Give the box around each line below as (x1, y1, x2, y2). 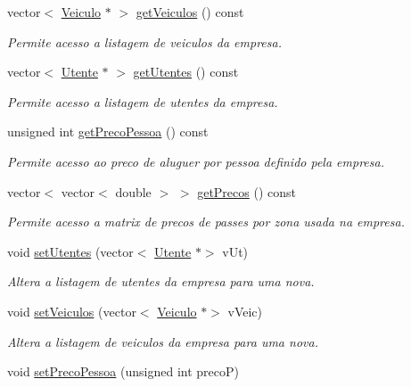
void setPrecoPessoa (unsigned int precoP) (7, 362, 239, 381)
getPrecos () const (197, 182, 296, 201)
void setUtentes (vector (7, 242, 134, 260)
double (115, 182, 152, 201)
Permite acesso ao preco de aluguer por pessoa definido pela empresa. (7, 152, 384, 170)
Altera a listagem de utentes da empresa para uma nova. (7, 272, 315, 291)
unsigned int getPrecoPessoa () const (7, 122, 209, 141)
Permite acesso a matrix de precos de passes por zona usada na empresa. (7, 212, 405, 231)
